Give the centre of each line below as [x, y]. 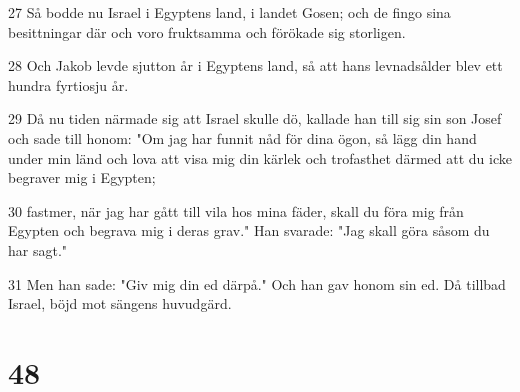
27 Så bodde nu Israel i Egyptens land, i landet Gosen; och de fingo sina [229, 12]
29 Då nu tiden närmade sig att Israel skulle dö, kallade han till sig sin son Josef [255, 118]
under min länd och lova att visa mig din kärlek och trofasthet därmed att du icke [260, 157]
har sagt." [38, 249]
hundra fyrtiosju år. [68, 84]
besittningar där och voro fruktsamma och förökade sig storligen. [207, 31]
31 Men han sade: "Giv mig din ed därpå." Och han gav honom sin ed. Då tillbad [257, 283]
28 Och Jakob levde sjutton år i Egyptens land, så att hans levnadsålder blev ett [255, 65]
